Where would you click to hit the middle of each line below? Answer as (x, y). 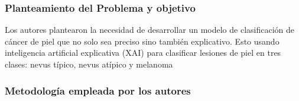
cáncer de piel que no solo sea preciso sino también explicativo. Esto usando (142, 41)
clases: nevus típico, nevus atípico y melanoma (89, 64)
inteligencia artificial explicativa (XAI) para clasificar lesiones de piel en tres (143, 53)
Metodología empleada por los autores (98, 90)
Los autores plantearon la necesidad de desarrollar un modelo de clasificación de (149, 30)
